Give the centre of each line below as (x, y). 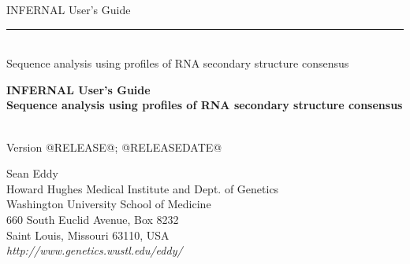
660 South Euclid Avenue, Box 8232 (93, 219)
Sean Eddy (32, 173)
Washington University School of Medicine (109, 204)
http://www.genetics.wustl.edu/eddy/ (95, 250)
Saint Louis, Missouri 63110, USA (88, 235)
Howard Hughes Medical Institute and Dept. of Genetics (143, 188)
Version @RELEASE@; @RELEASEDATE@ (114, 147)
